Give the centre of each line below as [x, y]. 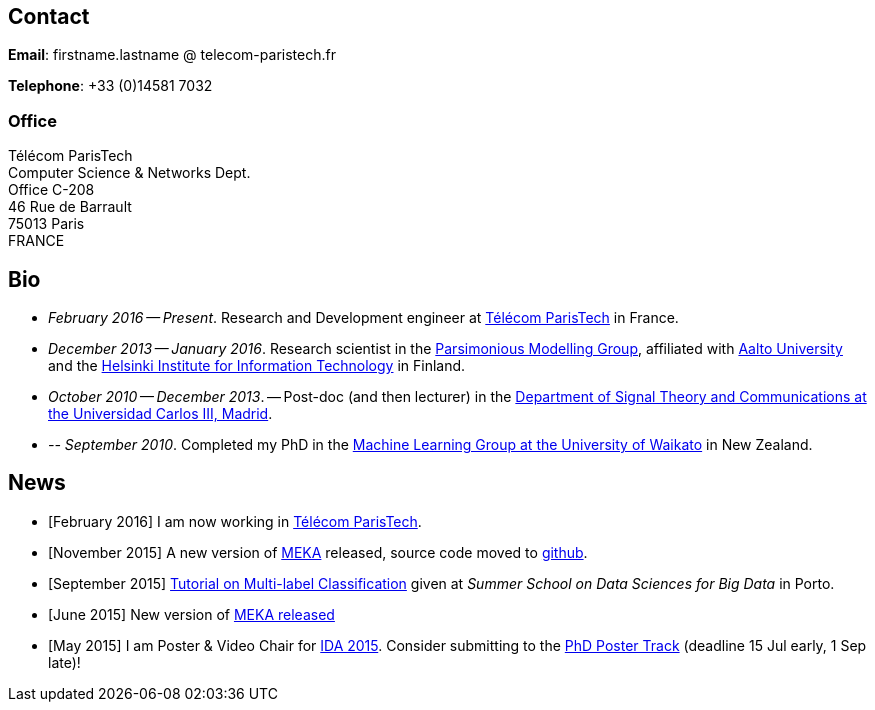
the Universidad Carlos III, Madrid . [160, 414]
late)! [64, 662]
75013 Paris [46, 224]
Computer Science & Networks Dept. [129, 173]
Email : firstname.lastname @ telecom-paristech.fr [172, 55]
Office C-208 [51, 190]
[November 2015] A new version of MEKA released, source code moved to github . [318, 552]
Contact [49, 16]
